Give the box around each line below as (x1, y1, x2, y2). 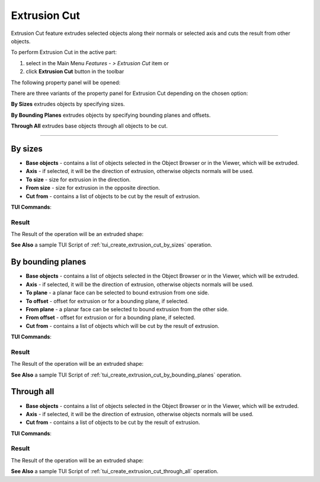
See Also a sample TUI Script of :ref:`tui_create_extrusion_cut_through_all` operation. (11, 468, 219, 475)
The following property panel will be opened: (11, 79, 121, 86)
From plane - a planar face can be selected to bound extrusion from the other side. (25, 305, 229, 312)
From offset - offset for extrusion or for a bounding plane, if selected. (25, 314, 196, 321)
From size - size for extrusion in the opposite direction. (25, 184, 160, 191)
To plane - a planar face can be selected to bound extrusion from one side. (25, 289, 210, 296)
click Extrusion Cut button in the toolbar (25, 68, 124, 75)
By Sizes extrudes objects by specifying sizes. (11, 101, 125, 108)
